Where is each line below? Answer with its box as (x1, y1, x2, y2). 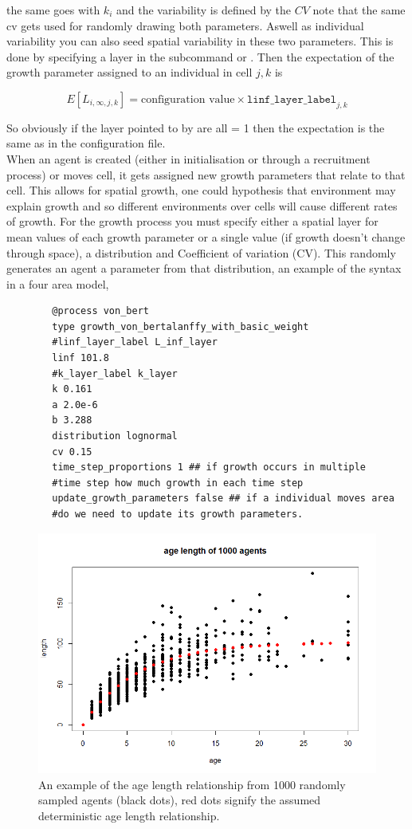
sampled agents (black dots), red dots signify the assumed (38, 792, 321, 808)
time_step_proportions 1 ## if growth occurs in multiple (52, 462, 367, 473)
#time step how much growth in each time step (52, 477, 304, 489)
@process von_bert (52, 305, 149, 317)
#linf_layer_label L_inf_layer (52, 336, 218, 348)
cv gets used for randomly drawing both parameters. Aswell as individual (6, 17, 364, 33)
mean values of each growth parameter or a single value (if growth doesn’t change (6, 228, 406, 245)
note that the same (312, 2, 406, 18)
